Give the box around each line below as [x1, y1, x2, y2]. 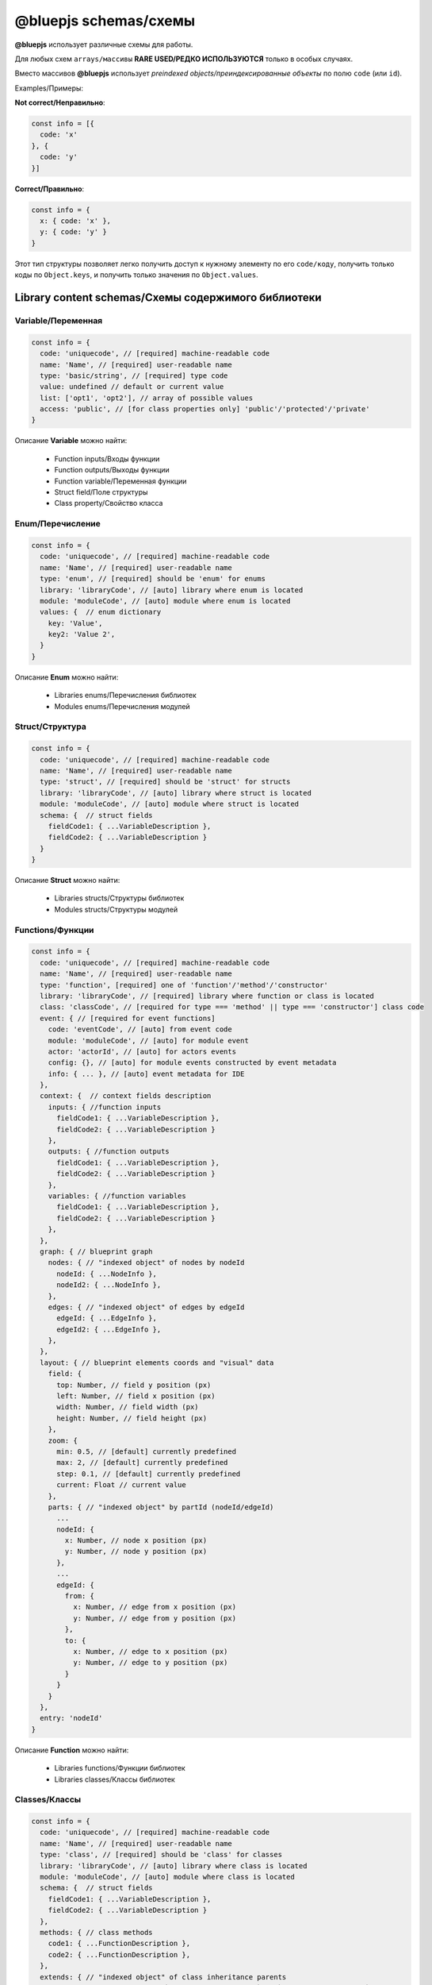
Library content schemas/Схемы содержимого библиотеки [14, 291, 322, 304]
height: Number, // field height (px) [56, 1413, 208, 1423]
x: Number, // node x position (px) [64, 1536, 208, 1545]
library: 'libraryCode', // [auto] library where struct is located [40, 788, 312, 797]
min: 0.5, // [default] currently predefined [56, 1447, 237, 1456]
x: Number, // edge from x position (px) [72, 1602, 237, 1612]
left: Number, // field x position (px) [56, 1392, 216, 1401]
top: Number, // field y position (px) [56, 1380, 212, 1389]
